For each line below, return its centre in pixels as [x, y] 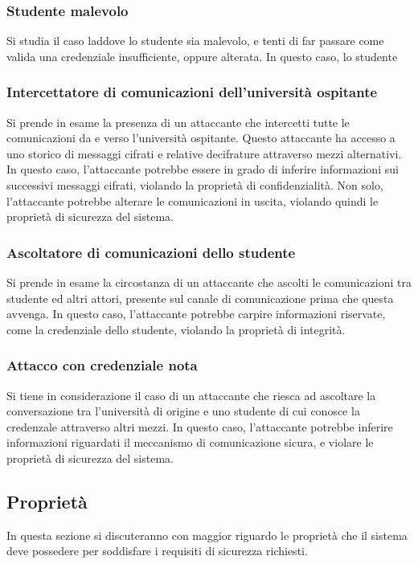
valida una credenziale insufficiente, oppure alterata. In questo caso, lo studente [202, 56]
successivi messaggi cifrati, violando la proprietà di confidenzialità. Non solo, [195, 185]
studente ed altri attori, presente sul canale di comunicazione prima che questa [200, 298]
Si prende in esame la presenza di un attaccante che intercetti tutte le [178, 122]
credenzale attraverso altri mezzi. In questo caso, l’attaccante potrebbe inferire [200, 426]
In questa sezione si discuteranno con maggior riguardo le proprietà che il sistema [207, 535]
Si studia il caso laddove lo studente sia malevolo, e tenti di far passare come [195, 41]
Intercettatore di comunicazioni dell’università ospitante [192, 92]
